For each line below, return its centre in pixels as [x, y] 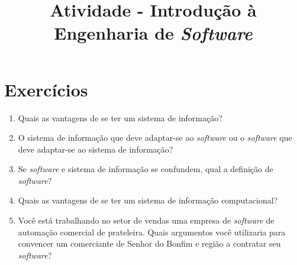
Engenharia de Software [153, 33]
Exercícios [46, 89]
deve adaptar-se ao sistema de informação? [96, 149]
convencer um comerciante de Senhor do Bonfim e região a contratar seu [149, 243]
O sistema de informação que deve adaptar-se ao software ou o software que [155, 138]
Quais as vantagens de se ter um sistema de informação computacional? [148, 200]
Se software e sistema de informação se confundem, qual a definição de [146, 169]
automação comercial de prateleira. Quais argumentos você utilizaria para [152, 232]
